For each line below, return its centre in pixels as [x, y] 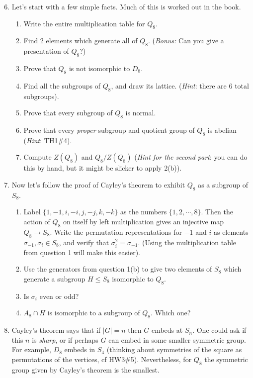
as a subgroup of [223, 184]
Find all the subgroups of [62, 85]
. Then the [217, 212]
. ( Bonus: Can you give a [186, 41]
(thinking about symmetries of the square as [174, 349]
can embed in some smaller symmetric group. [177, 339]
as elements [231, 232]
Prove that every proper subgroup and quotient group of [109, 130]
